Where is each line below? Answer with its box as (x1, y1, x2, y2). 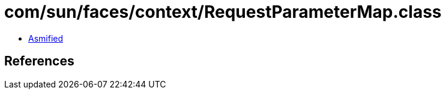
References (4, 54, 74, 69)
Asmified (28, 33, 64, 43)
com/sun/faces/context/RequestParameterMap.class (4, 2, 442, 22)
